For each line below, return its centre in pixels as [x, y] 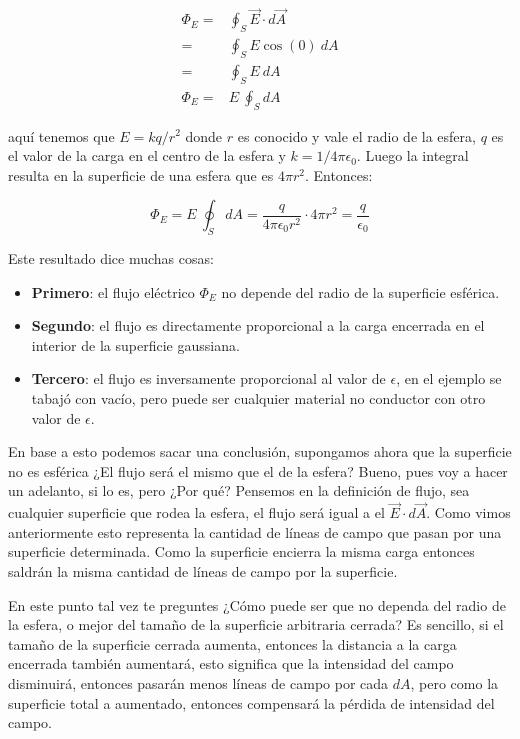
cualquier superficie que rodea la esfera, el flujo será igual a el [196, 512]
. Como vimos [468, 512]
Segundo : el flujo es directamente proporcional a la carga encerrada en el [258, 325]
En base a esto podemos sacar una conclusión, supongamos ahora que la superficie [260, 451]
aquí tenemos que [61, 135]
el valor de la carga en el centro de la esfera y [147, 155]
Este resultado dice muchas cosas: [111, 258]
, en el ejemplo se [449, 378]
